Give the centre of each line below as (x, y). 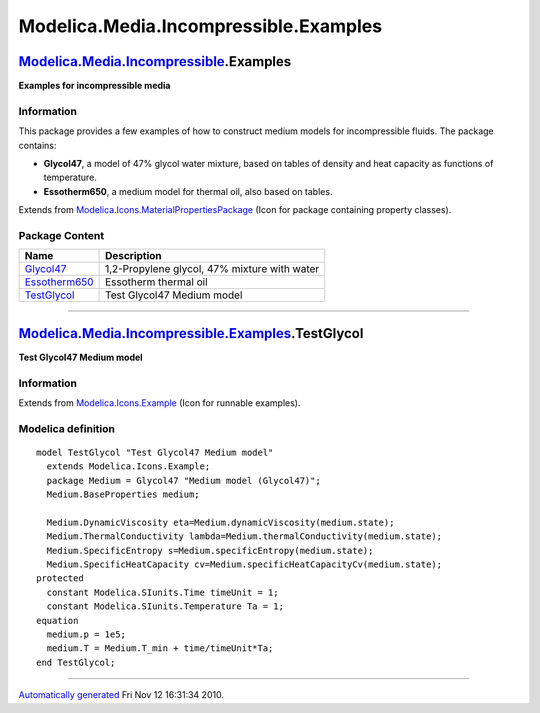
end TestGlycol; (76, 662)
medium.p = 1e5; (86, 634)
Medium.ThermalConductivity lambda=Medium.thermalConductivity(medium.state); (244, 536)
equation (57, 620)
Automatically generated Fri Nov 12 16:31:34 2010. (121, 695)
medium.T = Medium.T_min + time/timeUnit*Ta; (160, 648)
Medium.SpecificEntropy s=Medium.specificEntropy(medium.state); (210, 550)
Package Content (61, 235)
